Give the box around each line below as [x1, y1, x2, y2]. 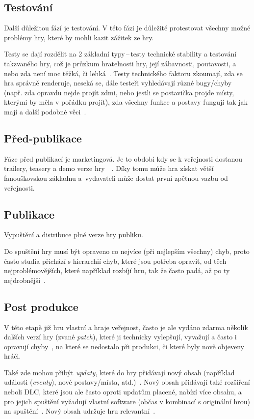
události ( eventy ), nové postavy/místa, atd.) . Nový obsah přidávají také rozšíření [4, 377, 250, 387]
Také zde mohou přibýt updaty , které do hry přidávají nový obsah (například [4, 367, 235, 377]
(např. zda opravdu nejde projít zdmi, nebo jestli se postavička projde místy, [4, 87, 234, 97]
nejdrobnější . [4, 275, 46, 285]
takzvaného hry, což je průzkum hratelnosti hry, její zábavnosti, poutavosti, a [4, 58, 236, 68]
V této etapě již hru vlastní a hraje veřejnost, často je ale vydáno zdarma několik [4, 322, 248, 332]
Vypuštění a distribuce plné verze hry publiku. [4, 229, 143, 240]
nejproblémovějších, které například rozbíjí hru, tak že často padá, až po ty [4, 265, 230, 276]
